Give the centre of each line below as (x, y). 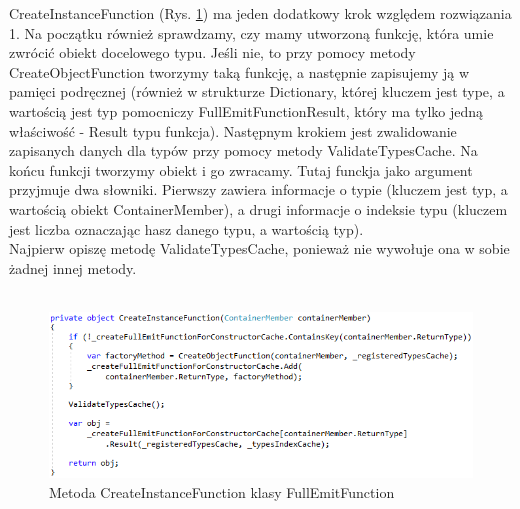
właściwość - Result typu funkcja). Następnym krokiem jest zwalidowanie (233, 130)
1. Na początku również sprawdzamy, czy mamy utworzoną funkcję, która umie (251, 32)
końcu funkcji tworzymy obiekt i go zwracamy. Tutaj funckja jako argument (241, 169)
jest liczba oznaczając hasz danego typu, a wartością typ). (186, 228)
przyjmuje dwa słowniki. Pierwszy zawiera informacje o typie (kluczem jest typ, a (258, 189)
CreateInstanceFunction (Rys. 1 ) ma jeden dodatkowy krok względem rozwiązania (260, 13)
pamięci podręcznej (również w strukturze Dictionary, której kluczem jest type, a (257, 91)
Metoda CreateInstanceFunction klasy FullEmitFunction (222, 491)
